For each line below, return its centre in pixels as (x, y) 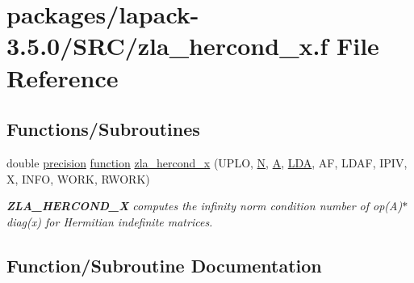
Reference (63, 77)
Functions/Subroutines (103, 129)
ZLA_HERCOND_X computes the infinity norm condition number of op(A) (205, 206)
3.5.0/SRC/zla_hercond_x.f (167, 46)
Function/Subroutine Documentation (164, 265)
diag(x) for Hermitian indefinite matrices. (110, 221)
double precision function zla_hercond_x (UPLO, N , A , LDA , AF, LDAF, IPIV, (207, 162)
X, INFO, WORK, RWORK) (78, 178)
